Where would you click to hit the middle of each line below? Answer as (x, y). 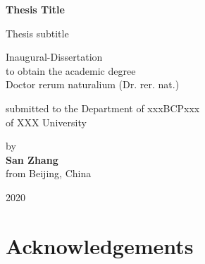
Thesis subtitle (37, 33)
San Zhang (32, 159)
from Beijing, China (49, 173)
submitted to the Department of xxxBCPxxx (103, 108)
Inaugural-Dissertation (54, 57)
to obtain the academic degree (71, 70)
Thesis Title (35, 9)
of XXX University (46, 122)
